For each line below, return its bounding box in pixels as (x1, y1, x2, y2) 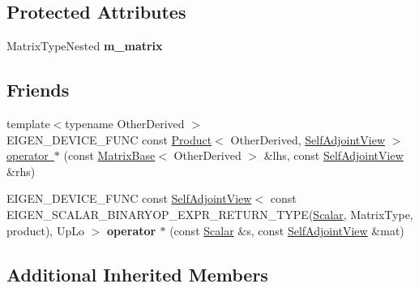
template (6, 115, 50, 131)
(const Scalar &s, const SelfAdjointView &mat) (169, 221, 404, 239)
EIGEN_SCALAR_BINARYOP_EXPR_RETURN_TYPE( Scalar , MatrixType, (6, 205, 413, 222)
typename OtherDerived (65, 115, 185, 131)
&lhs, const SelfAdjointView (263, 147, 404, 164)
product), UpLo (6, 221, 84, 239)
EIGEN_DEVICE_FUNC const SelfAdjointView (6, 190, 252, 207)
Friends (6, 77, 70, 102)
